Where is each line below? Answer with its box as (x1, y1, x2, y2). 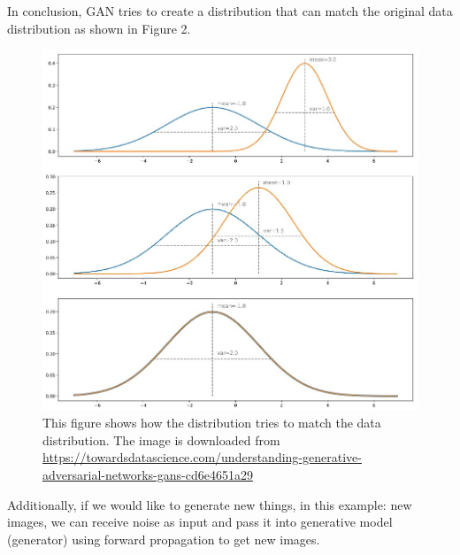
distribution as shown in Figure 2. (7, 19, 191, 37)
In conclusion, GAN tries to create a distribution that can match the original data (7, 2, 453, 19)
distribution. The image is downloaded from (42, 430, 280, 449)
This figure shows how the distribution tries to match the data (42, 413, 381, 432)
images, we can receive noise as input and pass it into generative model (7, 513, 393, 531)
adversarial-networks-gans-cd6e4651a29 (42, 466, 253, 484)
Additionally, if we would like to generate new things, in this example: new (7, 495, 412, 513)
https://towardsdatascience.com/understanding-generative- (42, 448, 362, 466)
